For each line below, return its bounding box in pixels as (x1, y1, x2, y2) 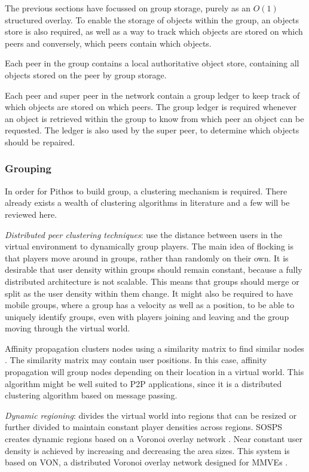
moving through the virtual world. (5, 322, 130, 334)
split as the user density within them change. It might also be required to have (5, 287, 293, 299)
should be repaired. (5, 135, 75, 148)
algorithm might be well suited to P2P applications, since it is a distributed (5, 377, 282, 389)
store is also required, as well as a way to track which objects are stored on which (5, 25, 303, 38)
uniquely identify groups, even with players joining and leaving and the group (5, 310, 289, 322)
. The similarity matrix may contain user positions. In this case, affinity (5, 354, 267, 366)
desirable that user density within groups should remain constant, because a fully (5, 263, 302, 276)
